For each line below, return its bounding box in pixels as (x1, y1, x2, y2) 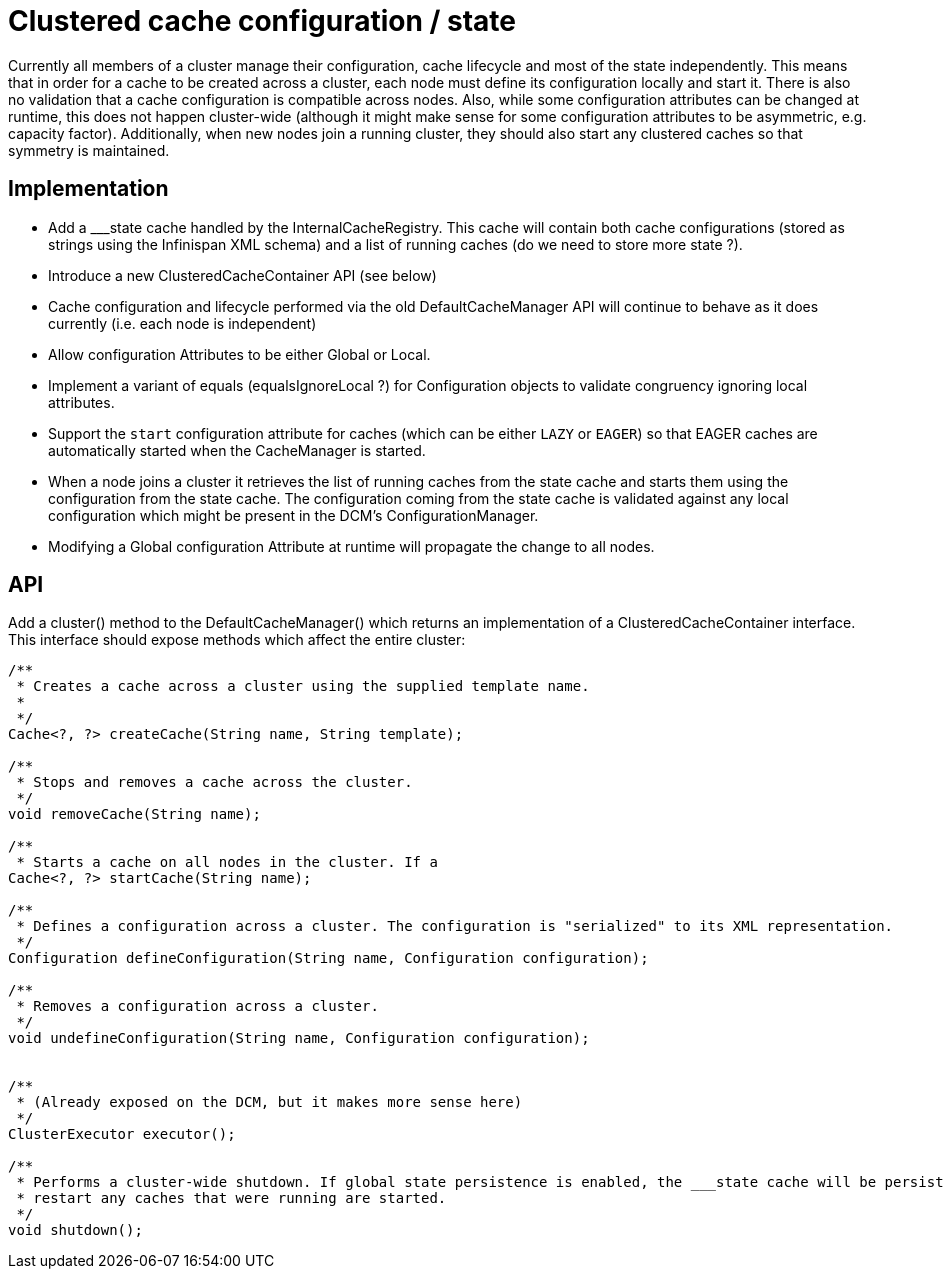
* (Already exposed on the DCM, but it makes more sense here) (16, 1094, 523, 1111)
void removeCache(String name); (8, 806, 261, 823)
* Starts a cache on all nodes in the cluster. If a (16, 854, 438, 871)
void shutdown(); (8, 1222, 143, 1239)
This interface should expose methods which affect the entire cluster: (8, 631, 466, 649)
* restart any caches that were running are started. (16, 1190, 447, 1207)
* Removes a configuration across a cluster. (16, 998, 379, 1015)
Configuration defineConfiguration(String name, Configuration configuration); (8, 950, 649, 967)
